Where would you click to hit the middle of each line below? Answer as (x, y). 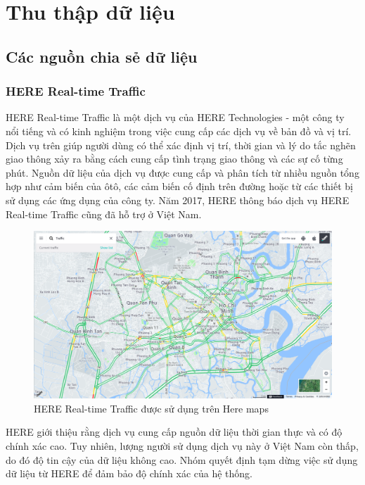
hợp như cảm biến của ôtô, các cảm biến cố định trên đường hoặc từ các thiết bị (179, 186)
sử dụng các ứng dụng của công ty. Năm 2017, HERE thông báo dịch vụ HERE (178, 200)
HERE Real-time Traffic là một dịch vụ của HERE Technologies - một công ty (175, 117)
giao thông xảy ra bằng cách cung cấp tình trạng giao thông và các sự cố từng (174, 159)
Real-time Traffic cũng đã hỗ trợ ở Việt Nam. (104, 214)
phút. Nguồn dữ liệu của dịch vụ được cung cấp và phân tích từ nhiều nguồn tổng (182, 172)
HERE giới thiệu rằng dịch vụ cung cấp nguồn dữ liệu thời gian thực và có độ (174, 432)
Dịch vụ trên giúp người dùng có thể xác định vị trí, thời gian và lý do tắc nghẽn (181, 145)
